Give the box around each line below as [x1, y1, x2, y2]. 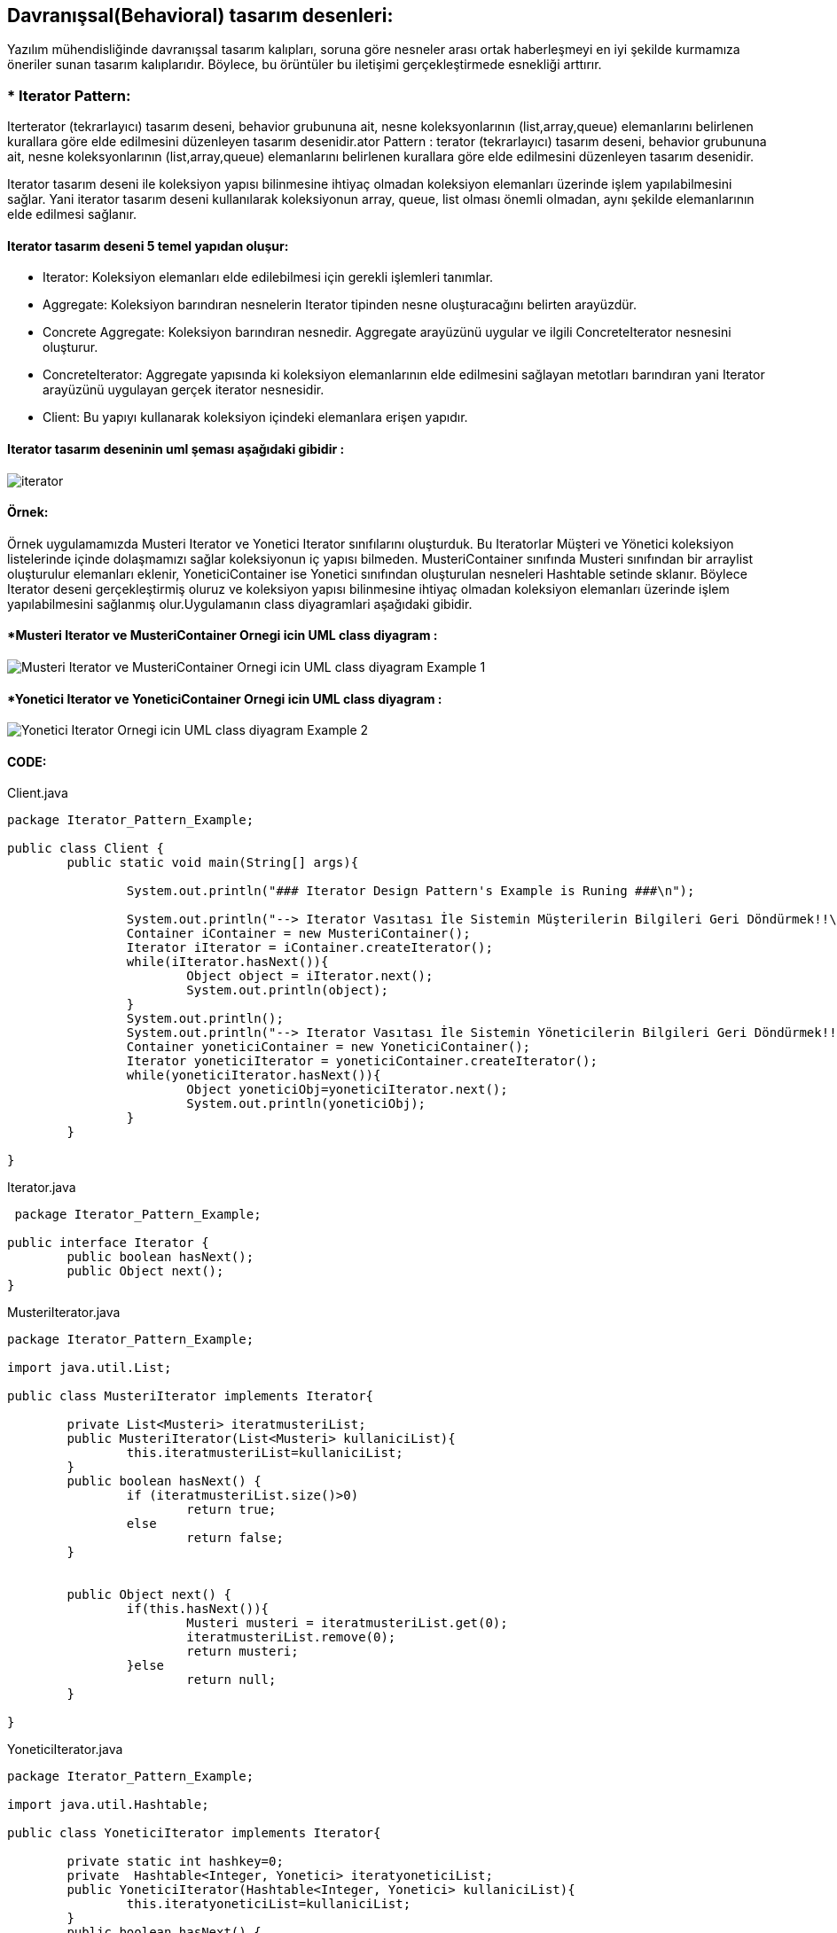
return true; [186, 1502, 277, 1517]
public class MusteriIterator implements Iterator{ [7, 1389, 374, 1404]
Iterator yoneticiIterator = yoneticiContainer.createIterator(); [126, 1054, 598, 1069]
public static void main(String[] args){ [66, 855, 359, 870]
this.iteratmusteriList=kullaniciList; [126, 1446, 403, 1461]
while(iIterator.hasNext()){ [126, 955, 329, 970]
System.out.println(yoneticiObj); [186, 1096, 426, 1111]
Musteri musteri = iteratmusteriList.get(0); [186, 1616, 508, 1631]
